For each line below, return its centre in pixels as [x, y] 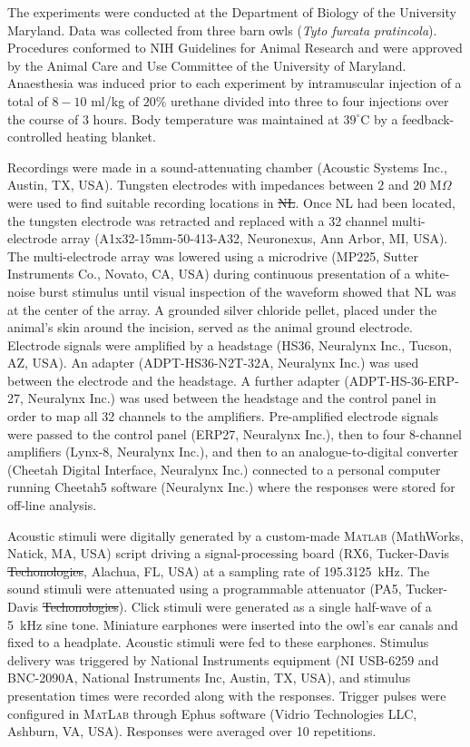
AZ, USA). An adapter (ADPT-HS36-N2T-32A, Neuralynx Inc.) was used [213, 363]
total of [28, 100]
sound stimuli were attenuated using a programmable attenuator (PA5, [205, 589]
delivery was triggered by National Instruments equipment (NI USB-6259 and [223, 659]
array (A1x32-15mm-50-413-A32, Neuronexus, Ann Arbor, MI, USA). [255, 238]
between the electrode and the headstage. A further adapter [174, 380]
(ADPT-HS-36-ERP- [401, 380]
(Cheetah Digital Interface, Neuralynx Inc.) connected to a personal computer [224, 469]
